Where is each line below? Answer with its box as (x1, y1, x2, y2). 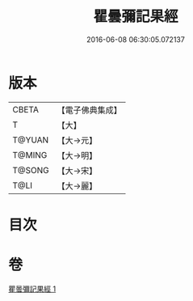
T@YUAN (12, 134, 49, 146)
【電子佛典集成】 (57, 104, 123, 116)
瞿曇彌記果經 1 (8, 284, 57, 294)
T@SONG (12, 164, 50, 176)
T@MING (12, 149, 48, 160)
